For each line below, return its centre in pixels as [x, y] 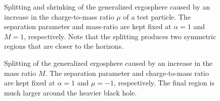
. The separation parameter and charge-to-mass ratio [127, 73]
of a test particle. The [157, 16]
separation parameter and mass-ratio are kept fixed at [88, 26]
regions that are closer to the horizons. [64, 46]
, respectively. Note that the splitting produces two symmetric [120, 36]
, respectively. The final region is [164, 83]
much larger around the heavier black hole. [71, 92]
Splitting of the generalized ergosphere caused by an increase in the [108, 63]
